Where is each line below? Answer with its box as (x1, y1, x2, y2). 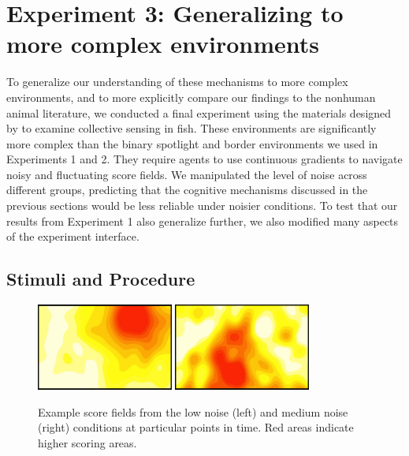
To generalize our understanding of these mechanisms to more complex (6, 73, 348, 90)
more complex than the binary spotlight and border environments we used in (6, 135, 378, 151)
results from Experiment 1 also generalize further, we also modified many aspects (6, 212, 399, 229)
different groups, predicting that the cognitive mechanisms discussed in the (6, 181, 368, 198)
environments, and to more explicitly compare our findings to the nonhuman (6, 88, 376, 105)
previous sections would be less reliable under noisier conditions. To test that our (6, 197, 398, 214)
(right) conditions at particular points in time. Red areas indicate (38, 419, 354, 435)
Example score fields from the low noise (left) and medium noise (38, 403, 348, 420)
